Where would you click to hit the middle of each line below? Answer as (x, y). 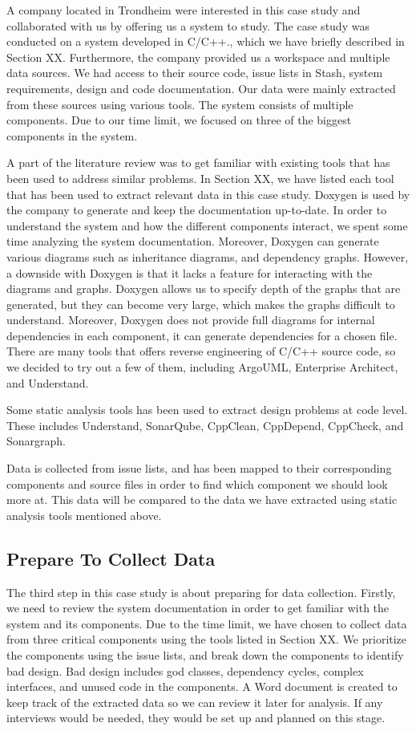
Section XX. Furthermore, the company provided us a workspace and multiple (198, 57)
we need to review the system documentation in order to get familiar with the (198, 608)
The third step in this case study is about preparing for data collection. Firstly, (201, 592)
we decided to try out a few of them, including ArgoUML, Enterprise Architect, (202, 367)
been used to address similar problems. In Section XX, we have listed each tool (200, 178)
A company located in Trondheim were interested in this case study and (184, 10)
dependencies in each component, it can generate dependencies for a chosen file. (202, 335)
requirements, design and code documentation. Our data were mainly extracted (201, 88)
